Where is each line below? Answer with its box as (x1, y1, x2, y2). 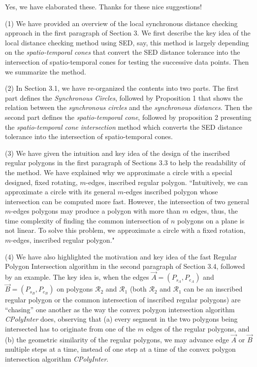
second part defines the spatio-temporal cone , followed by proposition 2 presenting (5, 111, 252, 122)
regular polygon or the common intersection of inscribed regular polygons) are (5, 294, 241, 305)
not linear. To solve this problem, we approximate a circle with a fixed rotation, (5, 225, 246, 235)
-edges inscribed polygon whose (124, 186, 218, 197)
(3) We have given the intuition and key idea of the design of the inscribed (5, 147, 230, 158)
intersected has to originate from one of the (5, 324, 136, 334)
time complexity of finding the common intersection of (5, 215, 169, 225)
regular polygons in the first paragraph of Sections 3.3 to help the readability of (5, 157, 246, 168)
